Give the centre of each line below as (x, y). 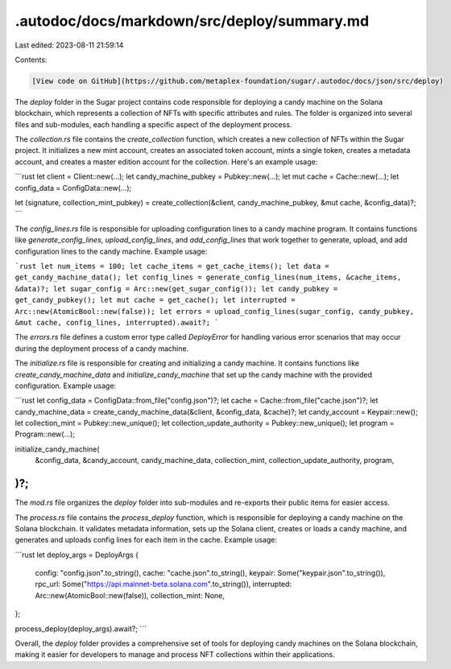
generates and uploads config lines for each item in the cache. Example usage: (146, 540)
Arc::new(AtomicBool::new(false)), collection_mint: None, (130, 595)
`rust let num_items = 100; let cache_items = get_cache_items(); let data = (172, 266)
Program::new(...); (45, 434)
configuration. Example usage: (66, 386)
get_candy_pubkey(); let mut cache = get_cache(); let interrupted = (155, 300)
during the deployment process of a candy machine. (102, 348)
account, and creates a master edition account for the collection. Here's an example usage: (166, 162)
